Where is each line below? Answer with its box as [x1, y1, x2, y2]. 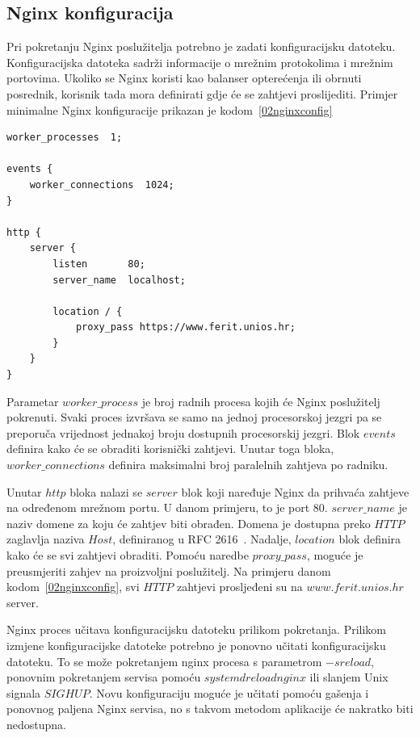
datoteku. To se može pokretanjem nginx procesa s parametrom [6, 652, 322, 669]
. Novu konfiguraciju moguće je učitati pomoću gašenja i [89, 684, 369, 701]
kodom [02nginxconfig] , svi [6, 578, 140, 595]
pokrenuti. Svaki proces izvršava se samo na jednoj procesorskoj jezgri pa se [6, 409, 382, 426]
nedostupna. [6, 715, 66, 732]
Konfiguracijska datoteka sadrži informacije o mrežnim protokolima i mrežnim [6, 53, 393, 70]
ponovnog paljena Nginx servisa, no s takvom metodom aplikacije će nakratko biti [6, 700, 414, 717]
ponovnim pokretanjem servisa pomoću [6, 669, 201, 686]
